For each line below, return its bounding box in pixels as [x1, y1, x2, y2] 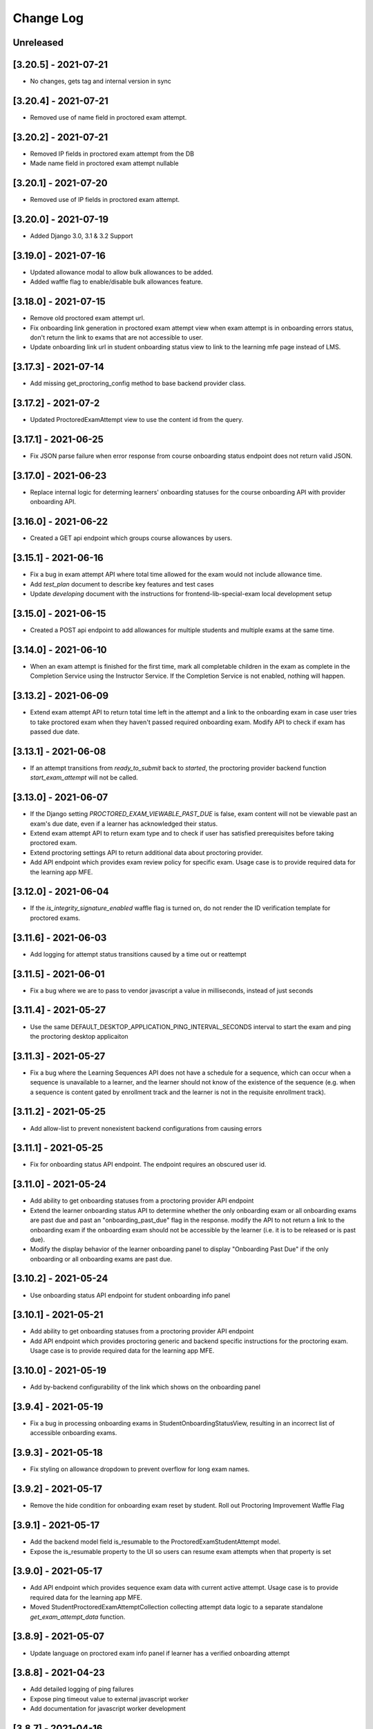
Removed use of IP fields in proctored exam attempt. [30, 196, 180, 204]
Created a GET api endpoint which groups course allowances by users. [30, 534, 233, 542]
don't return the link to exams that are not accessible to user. [30, 333, 203, 342]
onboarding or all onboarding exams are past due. [30, 1255, 173, 1263]
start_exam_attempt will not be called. [30, 773, 138, 782]
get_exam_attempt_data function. [30, 1612, 126, 1621]
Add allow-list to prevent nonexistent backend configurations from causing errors [30, 1124, 262, 1132]
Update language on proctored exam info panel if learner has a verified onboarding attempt [30, 1649, 290, 1657]
